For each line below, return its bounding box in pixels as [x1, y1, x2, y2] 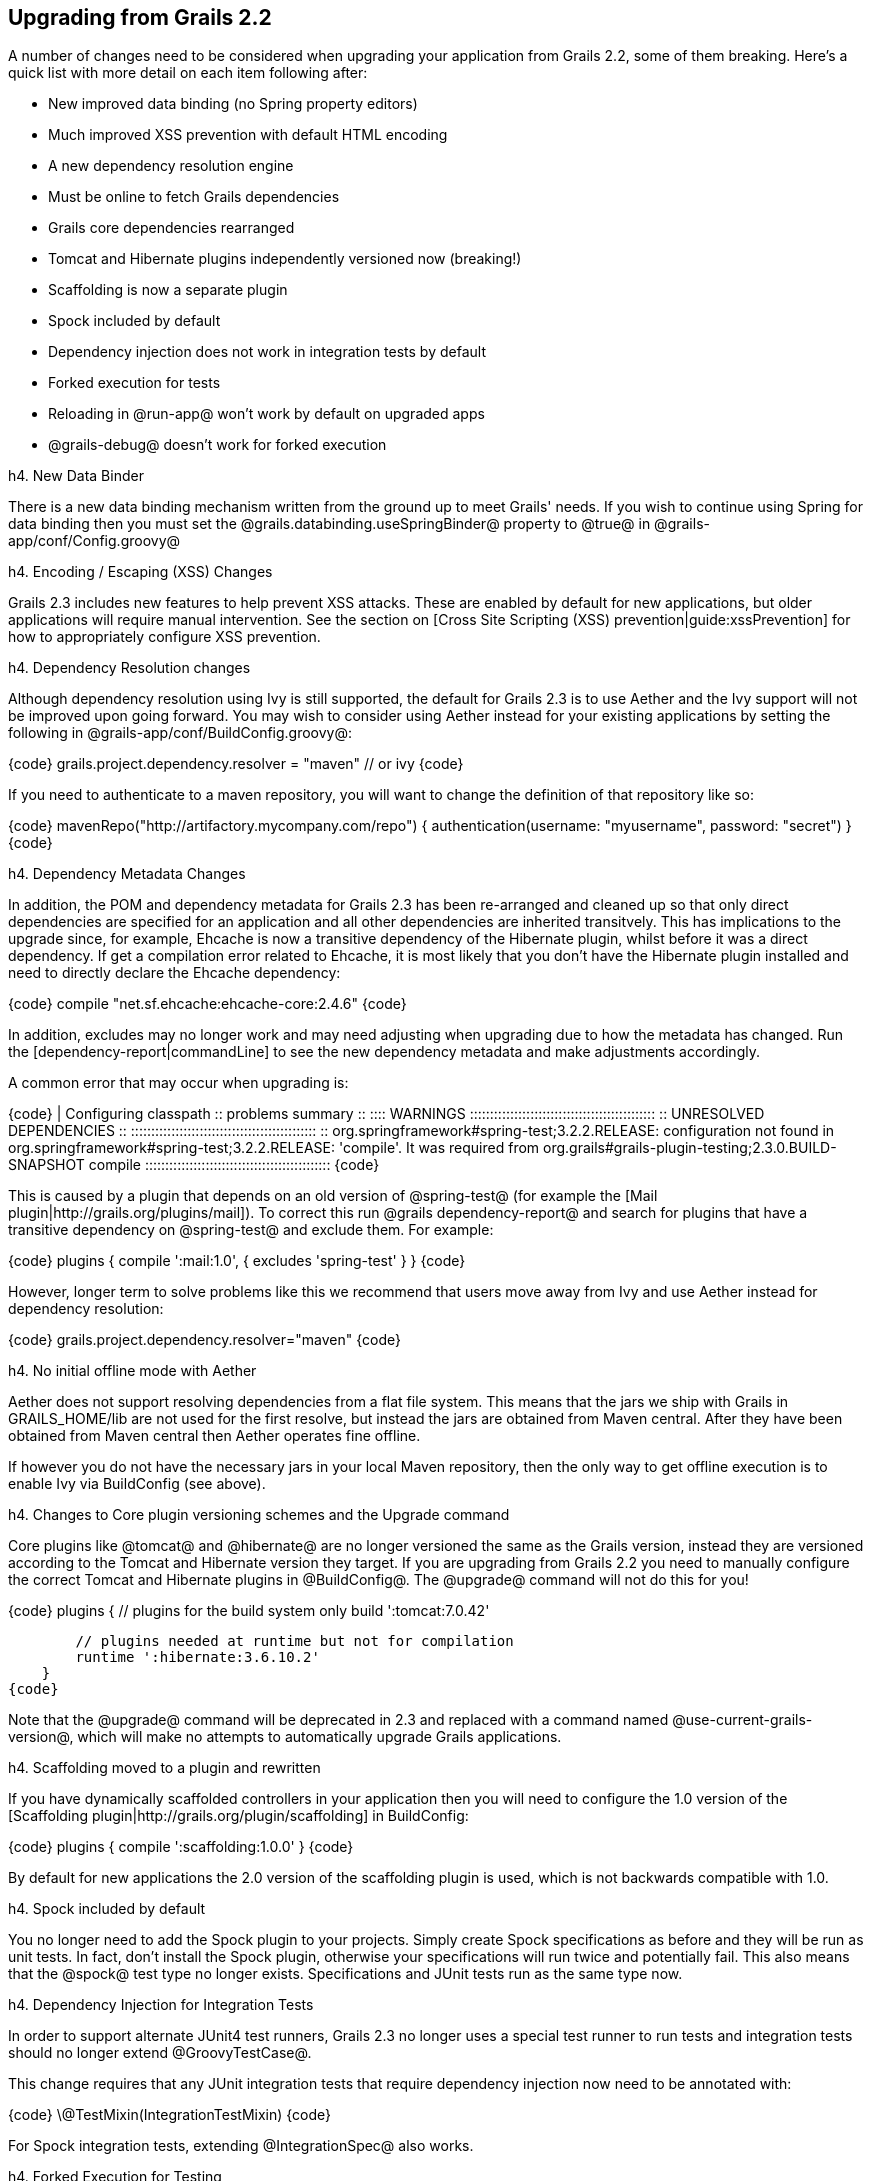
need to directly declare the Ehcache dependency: [8, 964, 341, 982]
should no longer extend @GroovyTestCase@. [8, 2044, 312, 2062]
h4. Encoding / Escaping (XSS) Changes [8, 563, 273, 581]
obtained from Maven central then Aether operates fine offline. [8, 1427, 421, 1445]
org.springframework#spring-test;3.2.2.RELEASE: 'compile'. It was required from [8, 1139, 540, 1157]
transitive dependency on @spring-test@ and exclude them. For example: [8, 1221, 494, 1239]
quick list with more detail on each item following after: [8, 64, 368, 82]
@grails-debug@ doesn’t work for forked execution [48, 436, 387, 454]
